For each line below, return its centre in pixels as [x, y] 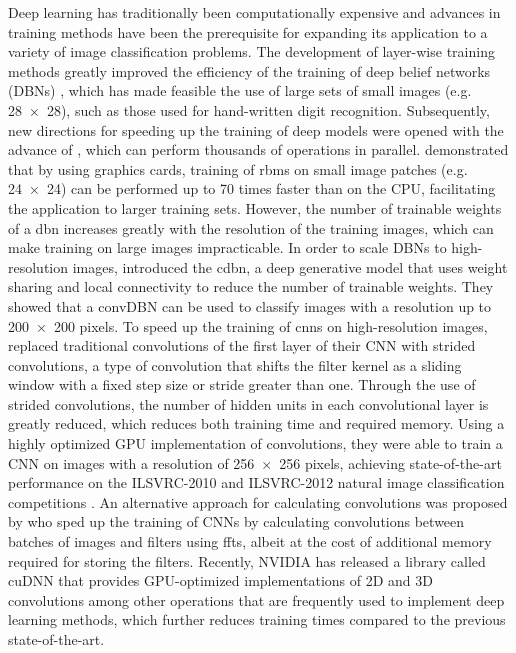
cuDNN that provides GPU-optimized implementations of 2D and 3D [220, 580]
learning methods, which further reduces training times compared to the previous [257, 619]
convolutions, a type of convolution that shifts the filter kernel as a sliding [235, 364]
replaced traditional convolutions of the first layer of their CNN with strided [242, 345]
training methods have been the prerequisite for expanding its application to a [248, 31]
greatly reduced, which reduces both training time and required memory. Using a [256, 423]
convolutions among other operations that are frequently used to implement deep [256, 599]
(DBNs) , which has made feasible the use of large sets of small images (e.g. [240, 90]
